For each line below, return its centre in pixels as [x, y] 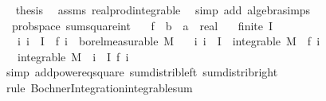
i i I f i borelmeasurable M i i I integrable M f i [169, 41]
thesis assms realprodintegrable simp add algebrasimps [163, 10]
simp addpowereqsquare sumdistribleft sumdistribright [142, 72]
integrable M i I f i [73, 56]
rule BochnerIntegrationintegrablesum [99, 87]
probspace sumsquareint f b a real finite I [142, 25]
